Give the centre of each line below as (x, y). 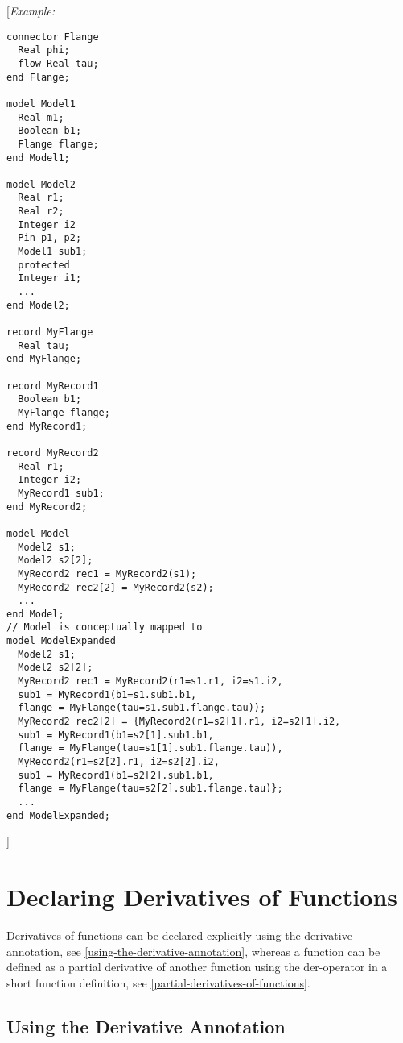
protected (44, 265)
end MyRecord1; (47, 426)
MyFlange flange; (64, 412)
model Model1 (41, 104)
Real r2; (41, 212)
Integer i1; (50, 278)
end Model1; (38, 158)
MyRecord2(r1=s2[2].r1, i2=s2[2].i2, (119, 762)
